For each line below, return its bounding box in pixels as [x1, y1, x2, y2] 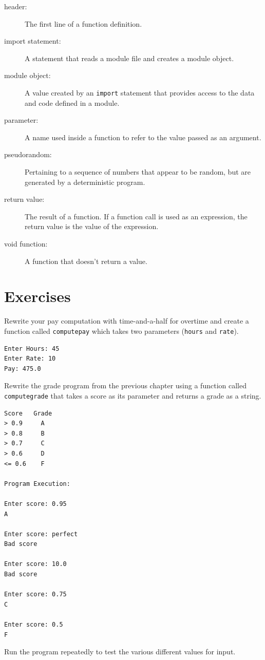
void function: [4, 238, 48, 249]
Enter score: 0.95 [4, 500, 67, 507]
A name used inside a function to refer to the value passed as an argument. [25, 131, 261, 142]
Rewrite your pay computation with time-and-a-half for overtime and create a [4, 315, 249, 326]
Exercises [4, 286, 71, 307]
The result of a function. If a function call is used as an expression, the [25, 211, 248, 221]
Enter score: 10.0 [4, 560, 67, 568]
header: [4, 1, 27, 11]
